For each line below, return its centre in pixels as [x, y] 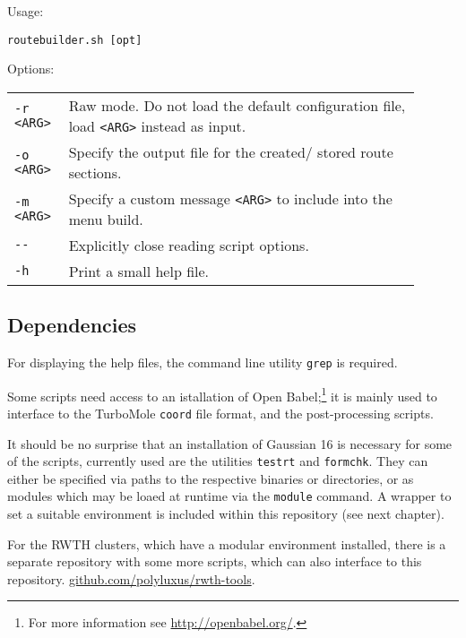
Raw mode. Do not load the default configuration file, [237, 105]
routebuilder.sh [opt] [75, 40]
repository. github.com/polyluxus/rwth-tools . [131, 578]
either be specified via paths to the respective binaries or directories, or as [211, 478]
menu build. [106, 219]
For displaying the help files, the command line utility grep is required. [203, 362]
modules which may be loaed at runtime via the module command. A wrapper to [229, 496]
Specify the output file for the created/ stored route [231, 151]
